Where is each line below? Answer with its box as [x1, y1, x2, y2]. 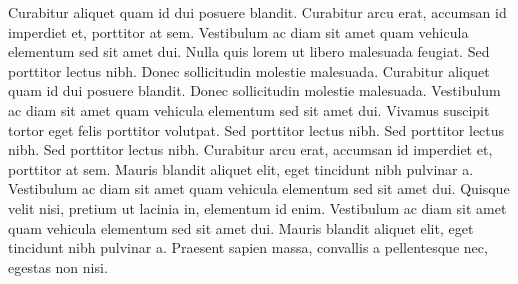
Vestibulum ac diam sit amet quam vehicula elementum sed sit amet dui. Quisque [8, 178, 510, 199]
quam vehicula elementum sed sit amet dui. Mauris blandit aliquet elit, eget [8, 217, 474, 238]
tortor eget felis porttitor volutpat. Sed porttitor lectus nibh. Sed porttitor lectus [8, 119, 505, 140]
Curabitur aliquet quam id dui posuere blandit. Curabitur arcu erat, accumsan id [8, 2, 507, 22]
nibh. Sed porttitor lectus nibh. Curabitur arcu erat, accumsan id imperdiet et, [8, 139, 493, 160]
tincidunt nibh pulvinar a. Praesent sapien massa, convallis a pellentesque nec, [8, 237, 488, 258]
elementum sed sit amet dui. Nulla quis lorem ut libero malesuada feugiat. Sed [8, 41, 490, 62]
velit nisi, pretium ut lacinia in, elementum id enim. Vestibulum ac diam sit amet [8, 197, 507, 218]
